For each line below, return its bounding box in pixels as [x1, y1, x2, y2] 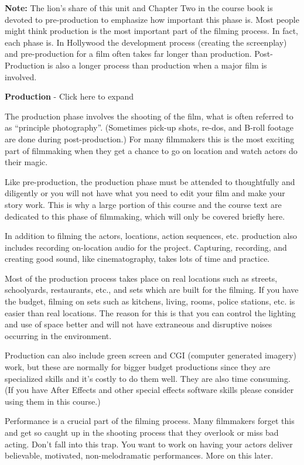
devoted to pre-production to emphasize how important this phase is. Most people [5, 13, 299, 25]
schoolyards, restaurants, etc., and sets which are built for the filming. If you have [5, 283, 299, 296]
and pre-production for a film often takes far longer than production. [5, 47, 252, 60]
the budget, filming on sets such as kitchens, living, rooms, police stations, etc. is [5, 295, 295, 307]
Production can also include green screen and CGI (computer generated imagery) [5, 349, 297, 361]
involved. [5, 70, 37, 83]
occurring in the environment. [5, 329, 112, 341]
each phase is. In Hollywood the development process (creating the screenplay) [5, 36, 287, 48]
